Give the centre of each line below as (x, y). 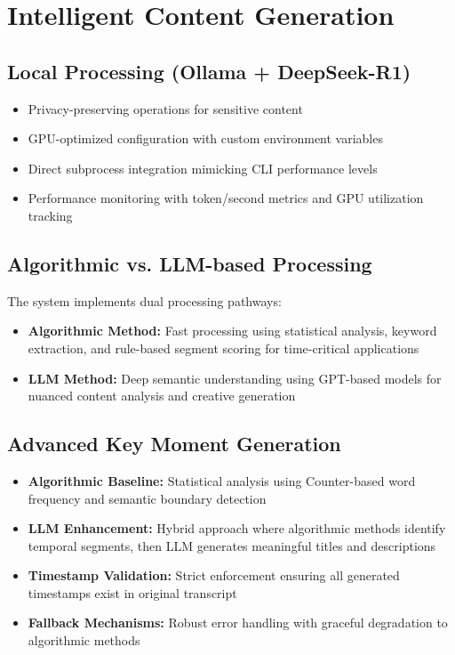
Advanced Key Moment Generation (174, 444)
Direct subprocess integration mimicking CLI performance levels (203, 168)
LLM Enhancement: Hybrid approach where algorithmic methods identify (237, 528)
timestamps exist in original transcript (132, 592)
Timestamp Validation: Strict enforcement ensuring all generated (214, 575)
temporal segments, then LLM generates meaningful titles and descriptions (232, 545)
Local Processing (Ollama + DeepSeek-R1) (209, 71)
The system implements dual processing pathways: (144, 300)
